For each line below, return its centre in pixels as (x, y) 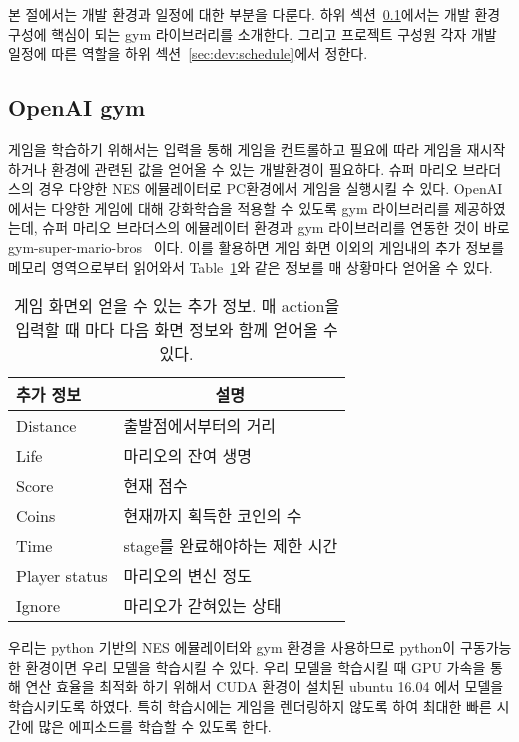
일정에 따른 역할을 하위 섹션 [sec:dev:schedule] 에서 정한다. (188, 53)
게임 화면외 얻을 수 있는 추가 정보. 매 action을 (176, 306)
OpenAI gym (77, 107)
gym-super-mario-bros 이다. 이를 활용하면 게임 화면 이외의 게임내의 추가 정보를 (256, 246)
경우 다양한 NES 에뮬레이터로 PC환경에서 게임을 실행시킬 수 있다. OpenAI (270, 188)
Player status (62, 575)
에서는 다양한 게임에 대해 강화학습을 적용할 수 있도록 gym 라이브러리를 (229, 207)
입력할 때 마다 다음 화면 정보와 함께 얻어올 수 (176, 330)
